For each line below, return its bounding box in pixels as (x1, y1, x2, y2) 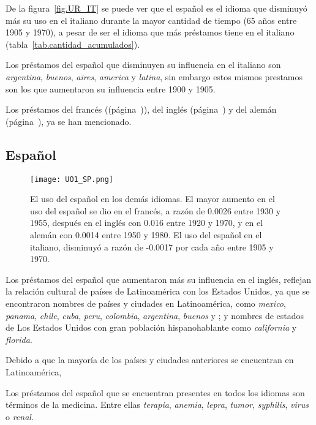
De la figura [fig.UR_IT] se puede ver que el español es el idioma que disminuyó (6, 2, 307, 14)
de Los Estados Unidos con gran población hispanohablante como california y (6, 321, 297, 334)
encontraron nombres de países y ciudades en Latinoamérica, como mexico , (6, 296, 286, 309)
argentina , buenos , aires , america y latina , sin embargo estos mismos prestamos (6, 70, 303, 83)
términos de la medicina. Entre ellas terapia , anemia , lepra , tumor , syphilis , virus (6, 398, 309, 411)
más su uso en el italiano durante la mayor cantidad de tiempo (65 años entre (6, 13, 297, 26)
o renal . (6, 410, 34, 423)
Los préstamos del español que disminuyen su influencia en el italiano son (6, 58, 281, 71)
